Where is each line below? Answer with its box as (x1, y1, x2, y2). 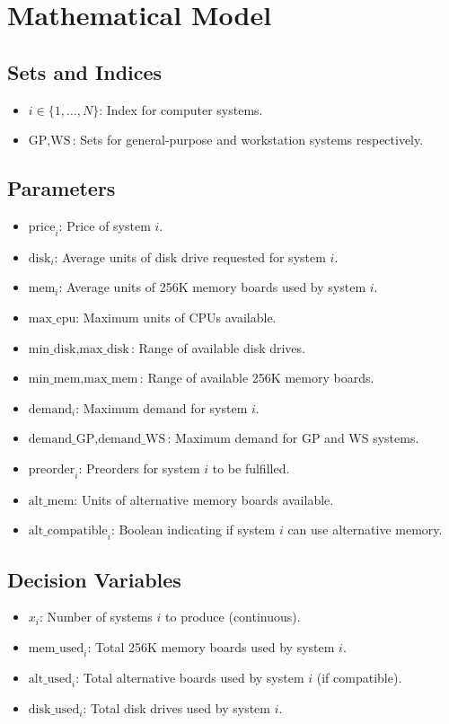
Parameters (7, 174, 116, 202)
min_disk (28, 342, 76, 356)
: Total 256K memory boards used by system (87, 637, 335, 656)
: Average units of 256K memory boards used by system (58, 278, 366, 296)
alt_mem (28, 494, 75, 508)
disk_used (28, 702, 80, 716)
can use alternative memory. (287, 520, 443, 539)
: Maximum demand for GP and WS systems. (167, 428, 419, 447)
